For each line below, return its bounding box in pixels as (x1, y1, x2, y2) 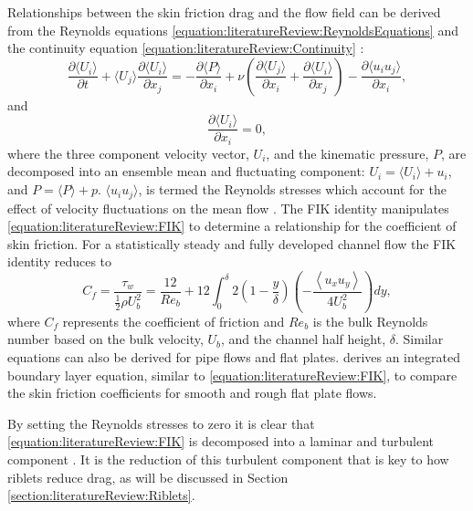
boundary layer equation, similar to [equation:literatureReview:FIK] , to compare (7, 365, 457, 384)
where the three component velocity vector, (7, 143, 249, 162)
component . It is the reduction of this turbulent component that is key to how (7, 450, 449, 468)
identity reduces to (7, 252, 112, 271)
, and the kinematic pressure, (266, 143, 429, 162)
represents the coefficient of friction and (62, 311, 285, 330)
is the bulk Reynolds (312, 311, 428, 330)
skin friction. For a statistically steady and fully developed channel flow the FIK (7, 234, 457, 253)
